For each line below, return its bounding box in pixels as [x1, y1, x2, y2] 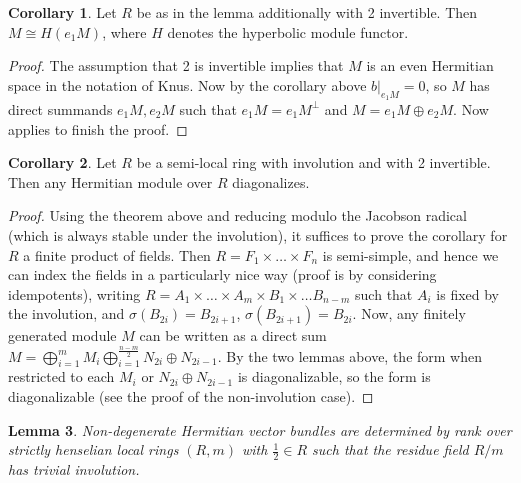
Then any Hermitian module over [8, 171, 213, 192]
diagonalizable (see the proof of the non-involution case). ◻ [8, 385, 374, 406]
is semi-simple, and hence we [322, 244, 499, 265]
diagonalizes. [232, 171, 310, 192]
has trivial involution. [8, 459, 140, 479]
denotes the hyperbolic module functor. [167, 21, 409, 42]
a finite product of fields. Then [23, 244, 211, 265]
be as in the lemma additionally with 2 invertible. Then [136, 2, 478, 22]
